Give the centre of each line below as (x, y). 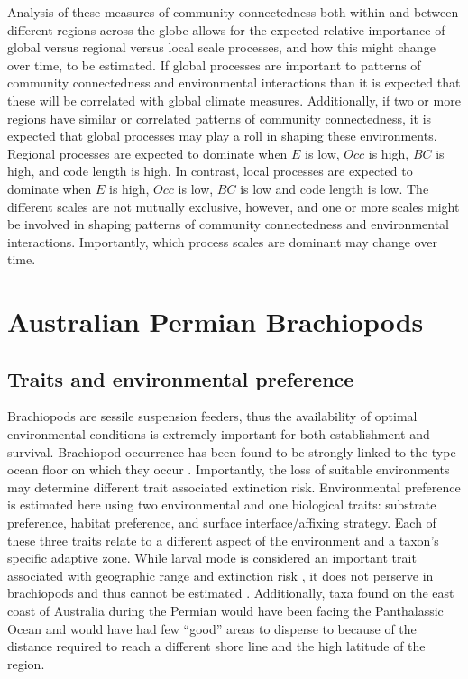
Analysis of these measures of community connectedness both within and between (233, 12)
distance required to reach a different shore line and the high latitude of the (216, 646)
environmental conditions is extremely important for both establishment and (219, 434)
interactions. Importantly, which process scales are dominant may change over (222, 241)
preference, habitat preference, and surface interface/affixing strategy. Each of (222, 523)
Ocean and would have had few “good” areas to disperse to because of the (212, 628)
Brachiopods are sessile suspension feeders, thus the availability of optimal (212, 416)
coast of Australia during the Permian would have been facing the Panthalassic (225, 611)
